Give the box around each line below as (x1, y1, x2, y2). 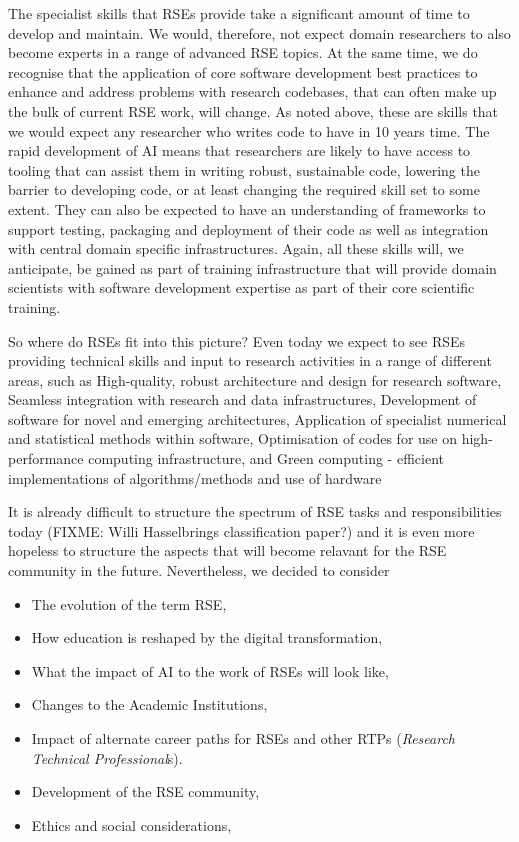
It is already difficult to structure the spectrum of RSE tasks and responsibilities (8, 501, 502, 522)
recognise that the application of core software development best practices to (8, 61, 478, 82)
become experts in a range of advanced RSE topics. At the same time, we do (8, 42, 478, 63)
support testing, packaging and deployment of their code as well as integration (8, 218, 489, 239)
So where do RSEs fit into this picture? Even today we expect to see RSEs (8, 330, 466, 351)
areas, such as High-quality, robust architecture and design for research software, (8, 369, 502, 390)
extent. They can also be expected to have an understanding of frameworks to (8, 198, 486, 219)
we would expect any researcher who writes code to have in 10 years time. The (8, 120, 490, 141)
